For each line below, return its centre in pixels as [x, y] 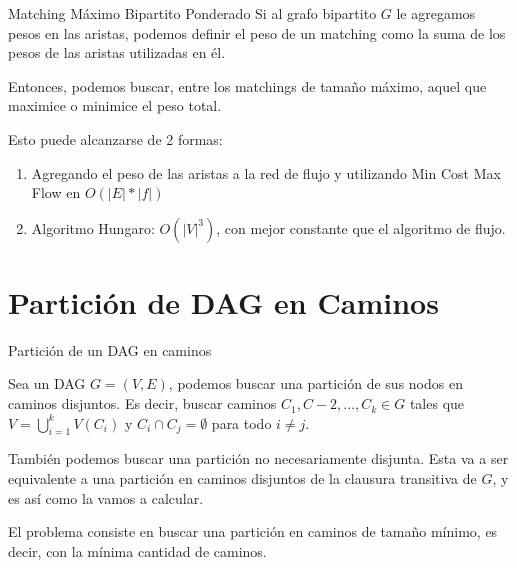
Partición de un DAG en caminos [110, 349]
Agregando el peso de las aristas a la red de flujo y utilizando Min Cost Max [266, 172]
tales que [437, 403]
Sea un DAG [47, 383]
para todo [241, 422]
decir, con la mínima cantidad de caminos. [137, 550]
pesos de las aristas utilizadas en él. [117, 52]
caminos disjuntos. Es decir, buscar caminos [142, 403]
